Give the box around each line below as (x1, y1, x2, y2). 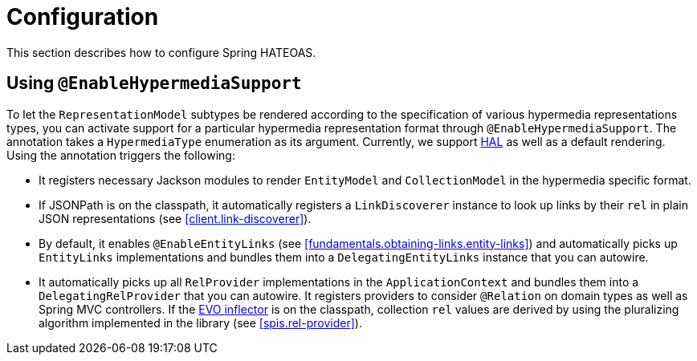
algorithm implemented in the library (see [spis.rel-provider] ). (39, 315, 362, 330)
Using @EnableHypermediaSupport (6, 73, 302, 94)
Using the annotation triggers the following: (6, 148, 235, 162)
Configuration (6, 3, 159, 30)
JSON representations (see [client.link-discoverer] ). (39, 211, 312, 225)
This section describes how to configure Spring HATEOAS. (6, 45, 316, 59)
